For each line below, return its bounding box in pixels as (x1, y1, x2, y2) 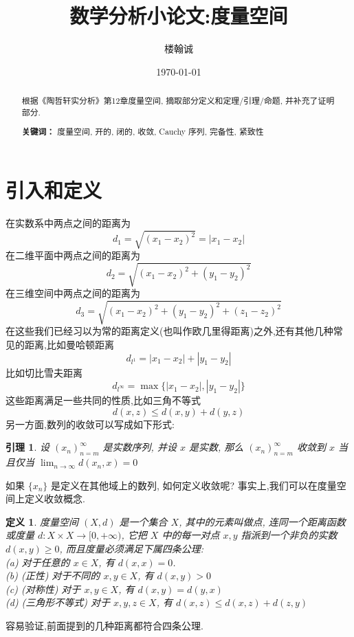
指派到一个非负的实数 (241, 528, 338, 542)
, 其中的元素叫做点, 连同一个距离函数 (179, 514, 346, 528)
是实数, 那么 (188, 440, 244, 454)
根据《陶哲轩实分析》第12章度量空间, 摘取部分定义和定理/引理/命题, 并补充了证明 (21, 95, 335, 107)
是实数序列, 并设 (102, 440, 177, 454)
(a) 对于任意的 (5, 555, 70, 569)
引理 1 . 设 (5, 440, 49, 454)
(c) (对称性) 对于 (5, 581, 81, 596)
